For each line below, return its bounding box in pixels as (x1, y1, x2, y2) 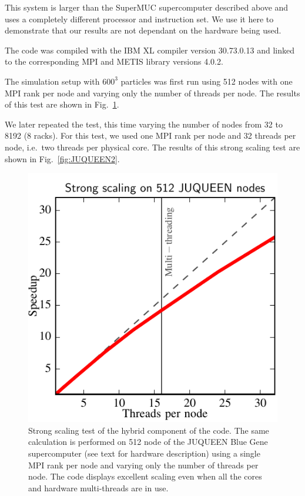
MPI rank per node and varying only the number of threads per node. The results (5, 86, 300, 99)
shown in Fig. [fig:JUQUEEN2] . (5, 152, 120, 165)
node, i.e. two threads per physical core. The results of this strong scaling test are (5, 140, 300, 153)
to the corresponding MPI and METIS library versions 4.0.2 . (5, 55, 223, 68)
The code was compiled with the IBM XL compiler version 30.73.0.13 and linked (5, 43, 294, 56)
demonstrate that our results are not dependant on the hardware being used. (5, 24, 281, 36)
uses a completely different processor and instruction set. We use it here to (5, 12, 274, 25)
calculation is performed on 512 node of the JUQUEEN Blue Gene (28, 435, 268, 448)
